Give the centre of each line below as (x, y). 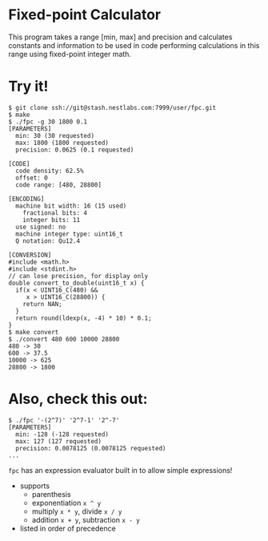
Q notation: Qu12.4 (48, 241)
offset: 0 (32, 178)
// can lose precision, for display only (78, 276)
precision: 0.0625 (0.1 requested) (75, 150)
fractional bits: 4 (55, 213)
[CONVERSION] (30, 255)
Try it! (28, 87)
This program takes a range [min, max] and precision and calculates (120, 37)
